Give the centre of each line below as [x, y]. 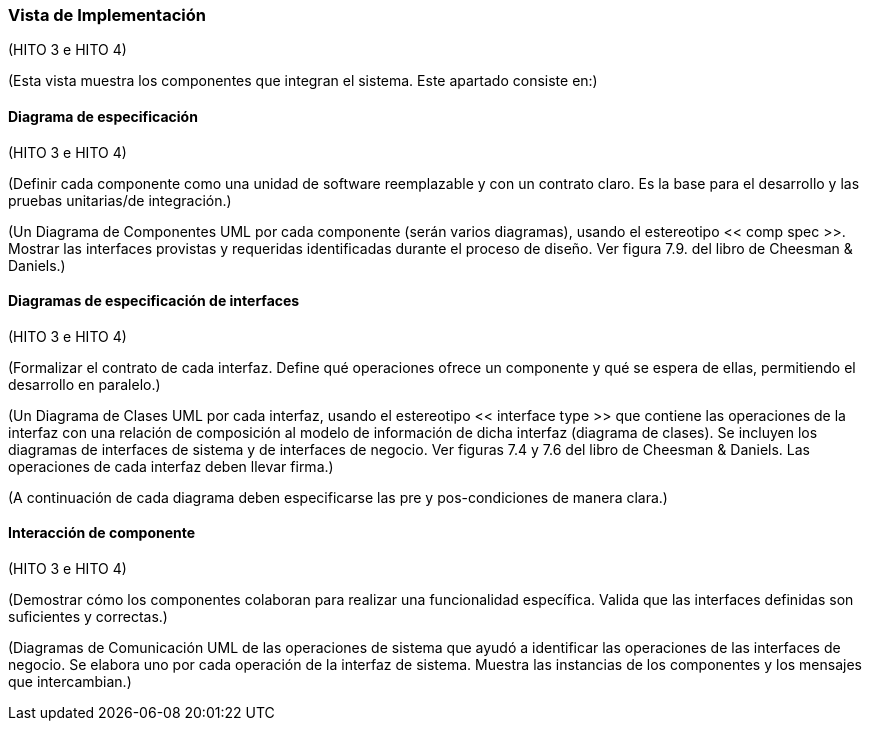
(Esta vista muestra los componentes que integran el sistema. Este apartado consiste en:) [303, 81]
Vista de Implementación [107, 15]
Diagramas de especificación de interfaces [154, 301]
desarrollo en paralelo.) [84, 384]
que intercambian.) [70, 682]
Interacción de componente [102, 533]
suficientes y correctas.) [88, 617]
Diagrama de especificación [103, 116]
